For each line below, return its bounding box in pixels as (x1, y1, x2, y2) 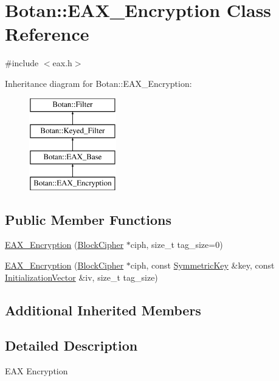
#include (5, 57, 39, 69)
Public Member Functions (5, 210, 171, 228)
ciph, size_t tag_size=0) (130, 238, 223, 251)
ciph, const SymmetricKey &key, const (130, 259, 275, 272)
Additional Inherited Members (5, 300, 201, 319)
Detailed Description (5, 336, 138, 355)
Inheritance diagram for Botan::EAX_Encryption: (5, 77, 192, 89)
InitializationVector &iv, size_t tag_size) (5, 270, 158, 283)
